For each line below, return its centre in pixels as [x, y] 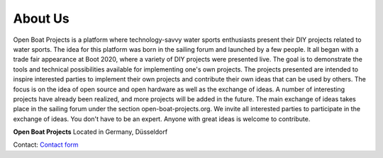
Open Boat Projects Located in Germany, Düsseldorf [90, 132]
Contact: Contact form [46, 145]
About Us [41, 18]
